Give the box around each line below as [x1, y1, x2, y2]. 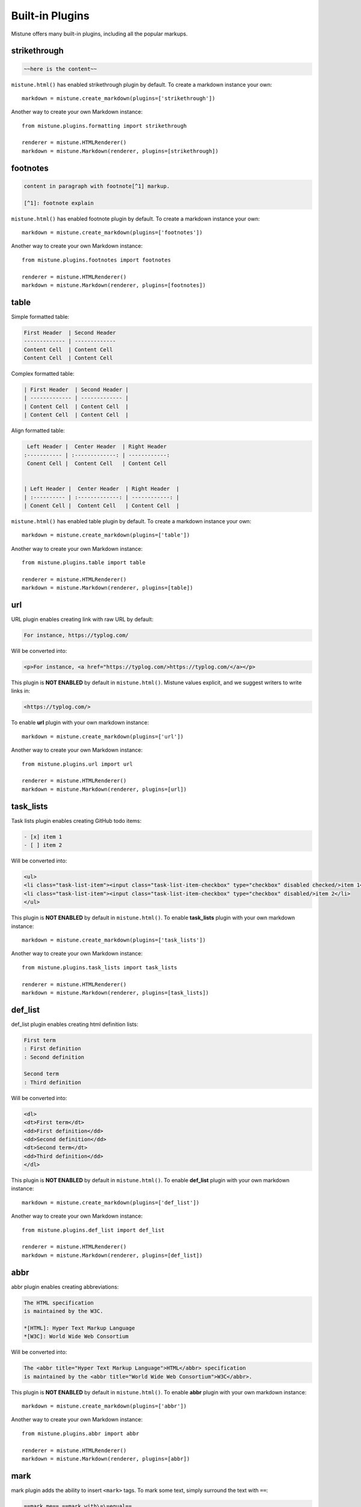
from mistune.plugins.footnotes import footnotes [22, 256, 171, 263]
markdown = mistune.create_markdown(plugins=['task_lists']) [22, 936, 206, 943]
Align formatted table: [11, 427, 66, 434]
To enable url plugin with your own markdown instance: [11, 719, 149, 726]
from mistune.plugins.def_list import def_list [22, 1227, 165, 1233]
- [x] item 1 [23, 833, 63, 840]
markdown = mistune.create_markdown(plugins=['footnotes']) [22, 229, 203, 236]
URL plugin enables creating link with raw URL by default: [11, 615, 153, 623]
